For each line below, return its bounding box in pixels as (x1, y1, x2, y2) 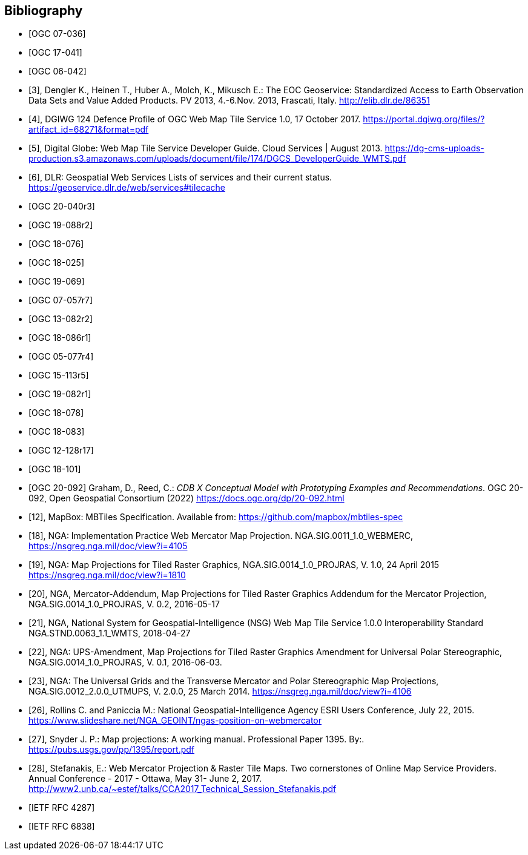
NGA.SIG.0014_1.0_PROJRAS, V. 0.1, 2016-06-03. (28, 657, 222, 668)
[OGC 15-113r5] (28, 370, 89, 381)
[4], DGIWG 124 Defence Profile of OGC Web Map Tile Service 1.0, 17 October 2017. (28, 114, 361, 125)
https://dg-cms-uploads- (384, 143, 484, 154)
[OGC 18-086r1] (28, 332, 91, 343)
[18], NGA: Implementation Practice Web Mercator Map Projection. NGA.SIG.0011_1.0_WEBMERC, (28, 530, 413, 541)
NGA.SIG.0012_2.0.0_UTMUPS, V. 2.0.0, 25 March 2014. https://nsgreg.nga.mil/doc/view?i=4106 (28, 686, 412, 697)
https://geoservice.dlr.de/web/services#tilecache (28, 182, 225, 193)
